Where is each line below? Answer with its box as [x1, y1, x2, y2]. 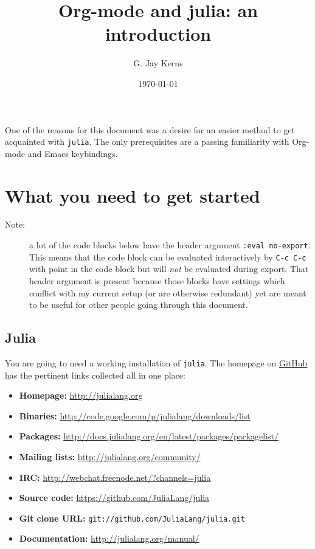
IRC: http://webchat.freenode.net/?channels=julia [19, 470, 211, 483]
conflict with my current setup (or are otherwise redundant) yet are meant [29, 286, 306, 299]
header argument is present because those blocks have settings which [29, 274, 285, 287]
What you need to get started [5, 183, 260, 208]
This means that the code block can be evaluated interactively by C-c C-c [29, 250, 306, 263]
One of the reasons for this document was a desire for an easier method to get [5, 123, 295, 136]
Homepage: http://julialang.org [19, 389, 143, 402]
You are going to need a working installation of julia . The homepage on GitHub [5, 356, 308, 369]
